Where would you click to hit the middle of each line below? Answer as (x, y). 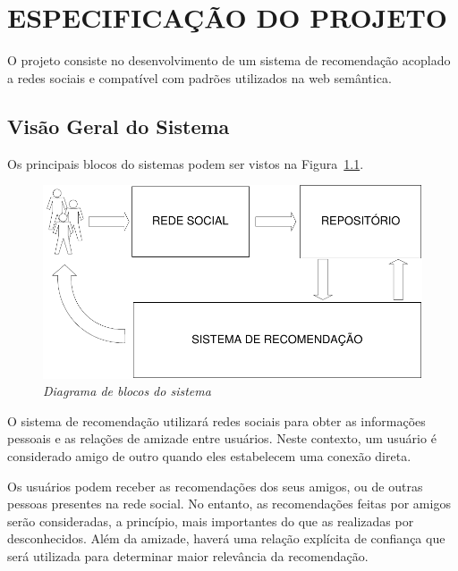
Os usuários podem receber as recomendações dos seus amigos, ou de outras (215, 486)
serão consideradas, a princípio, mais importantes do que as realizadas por (211, 521)
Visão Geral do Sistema (119, 126)
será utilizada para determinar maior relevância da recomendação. (188, 556)
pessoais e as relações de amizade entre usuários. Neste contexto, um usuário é (222, 438)
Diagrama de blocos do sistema (127, 391)
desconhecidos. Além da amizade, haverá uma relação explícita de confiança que (226, 538)
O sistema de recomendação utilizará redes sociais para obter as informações (216, 420)
